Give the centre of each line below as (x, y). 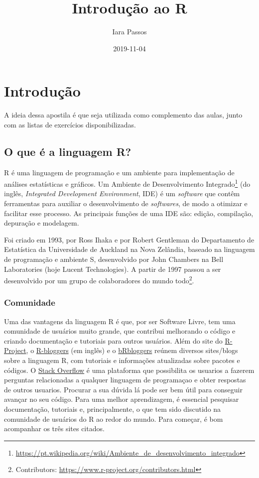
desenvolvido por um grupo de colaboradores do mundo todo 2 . (99, 280)
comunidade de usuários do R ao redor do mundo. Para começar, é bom (114, 418)
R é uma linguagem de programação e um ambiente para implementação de (119, 172)
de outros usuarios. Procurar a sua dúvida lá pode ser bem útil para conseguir (123, 389)
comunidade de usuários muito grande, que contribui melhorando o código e (120, 331)
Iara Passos (129, 32)
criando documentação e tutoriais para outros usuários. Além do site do (113, 340)
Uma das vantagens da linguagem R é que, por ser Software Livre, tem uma (120, 321)
